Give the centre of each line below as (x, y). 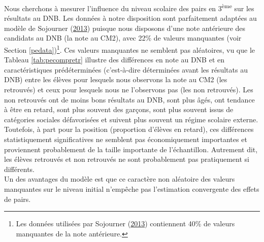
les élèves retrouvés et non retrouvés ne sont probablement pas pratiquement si (127, 159)
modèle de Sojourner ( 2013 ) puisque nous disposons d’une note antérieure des (125, 28)
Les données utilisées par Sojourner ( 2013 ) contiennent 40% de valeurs (125, 223)
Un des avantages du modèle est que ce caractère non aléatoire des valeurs (120, 179)
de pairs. (18, 199)
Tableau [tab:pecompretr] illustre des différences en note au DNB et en (114, 60)
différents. (20, 169)
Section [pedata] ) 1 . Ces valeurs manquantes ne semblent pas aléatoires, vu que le (130, 49)
